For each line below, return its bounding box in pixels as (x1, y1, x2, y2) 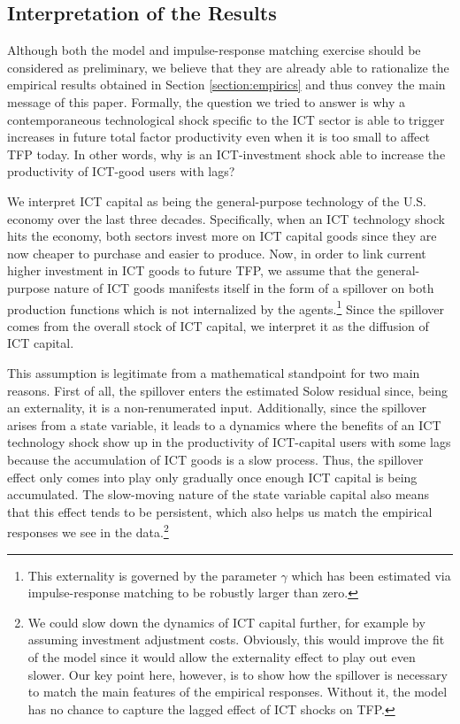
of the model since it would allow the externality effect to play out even (27, 647, 416, 666)
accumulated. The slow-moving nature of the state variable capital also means (7, 485, 430, 504)
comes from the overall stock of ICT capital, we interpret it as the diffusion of (7, 316, 429, 335)
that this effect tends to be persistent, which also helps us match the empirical (7, 502, 433, 520)
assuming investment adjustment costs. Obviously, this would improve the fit (27, 630, 445, 649)
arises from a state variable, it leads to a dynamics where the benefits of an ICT (7, 415, 441, 434)
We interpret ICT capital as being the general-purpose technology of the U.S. (7, 191, 426, 210)
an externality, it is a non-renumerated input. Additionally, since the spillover (7, 398, 427, 417)
